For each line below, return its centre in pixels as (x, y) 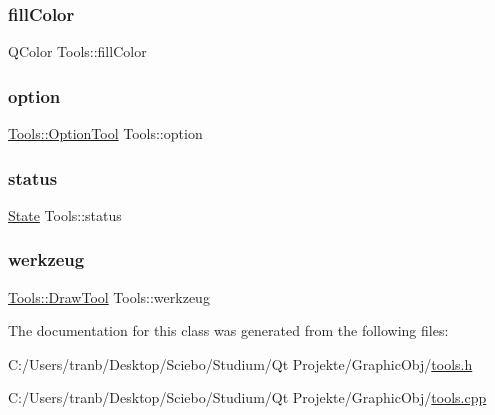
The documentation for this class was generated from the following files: (228, 330)
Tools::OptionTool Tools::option (105, 133)
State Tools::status (65, 214)
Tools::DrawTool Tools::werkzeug (109, 296)
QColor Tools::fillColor (77, 51)
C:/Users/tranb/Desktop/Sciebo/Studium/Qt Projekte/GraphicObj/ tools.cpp (247, 397)
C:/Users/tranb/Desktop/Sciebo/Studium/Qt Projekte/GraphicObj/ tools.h (240, 363)
